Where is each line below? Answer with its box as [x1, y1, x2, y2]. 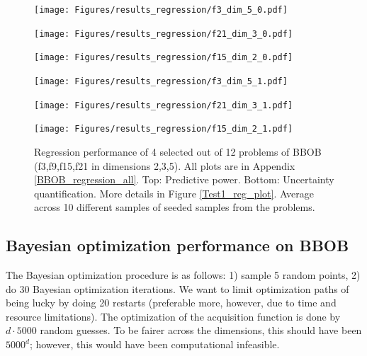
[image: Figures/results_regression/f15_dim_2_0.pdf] [34, 52, 293, 63]
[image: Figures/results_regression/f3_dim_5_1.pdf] [34, 76, 288, 86]
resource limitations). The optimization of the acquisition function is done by [6, 309, 341, 323]
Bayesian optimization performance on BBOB [6, 234, 349, 256]
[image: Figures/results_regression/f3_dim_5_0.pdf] [34, 5, 288, 15]
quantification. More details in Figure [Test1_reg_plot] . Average [34, 185, 314, 200]
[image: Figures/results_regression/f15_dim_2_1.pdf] [34, 124, 293, 134]
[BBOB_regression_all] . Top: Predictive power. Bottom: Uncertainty [34, 172, 334, 187]
